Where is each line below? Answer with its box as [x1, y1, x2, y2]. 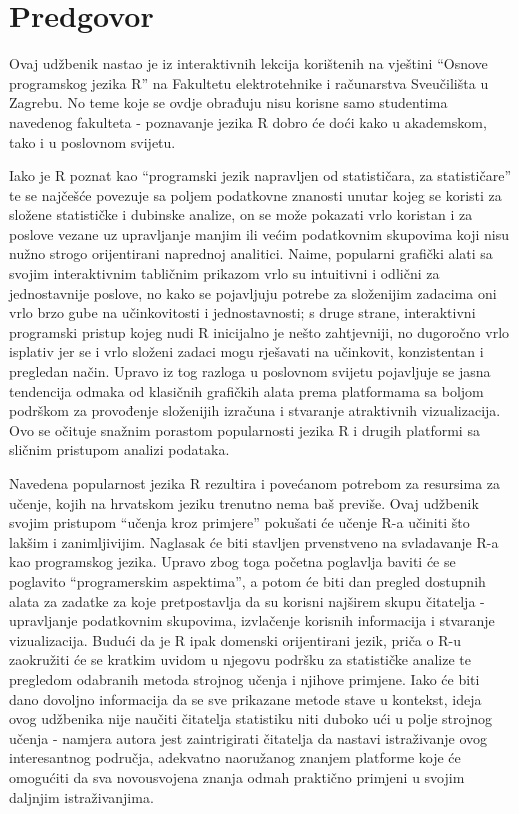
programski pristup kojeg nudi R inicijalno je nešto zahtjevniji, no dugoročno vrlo [9, 321, 510, 342]
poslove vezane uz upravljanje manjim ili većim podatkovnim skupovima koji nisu [9, 223, 510, 244]
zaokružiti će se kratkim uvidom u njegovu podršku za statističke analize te [9, 649, 472, 670]
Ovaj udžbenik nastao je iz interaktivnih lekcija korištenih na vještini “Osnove [9, 53, 488, 74]
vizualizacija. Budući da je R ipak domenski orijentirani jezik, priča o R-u [9, 629, 461, 650]
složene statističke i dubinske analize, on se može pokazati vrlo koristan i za [9, 204, 473, 225]
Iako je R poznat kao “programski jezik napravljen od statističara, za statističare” [9, 165, 512, 186]
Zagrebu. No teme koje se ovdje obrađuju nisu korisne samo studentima [9, 92, 448, 113]
